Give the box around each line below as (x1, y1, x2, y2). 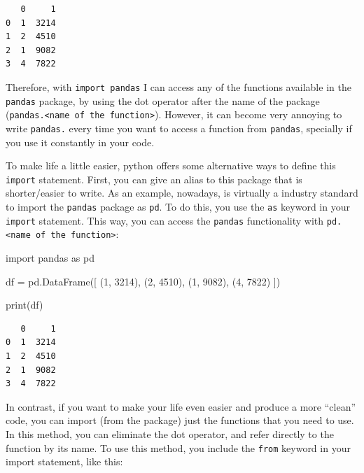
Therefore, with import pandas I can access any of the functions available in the (6, 79, 351, 94)
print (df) (6, 297, 43, 312)
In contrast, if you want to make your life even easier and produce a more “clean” (6, 399, 356, 414)
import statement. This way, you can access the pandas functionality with (6, 213, 324, 227)
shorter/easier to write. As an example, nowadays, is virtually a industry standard (6, 185, 358, 200)
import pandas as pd (6, 250, 95, 264)
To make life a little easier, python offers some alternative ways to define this (6, 158, 336, 173)
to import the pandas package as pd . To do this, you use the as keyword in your (6, 199, 350, 214)
